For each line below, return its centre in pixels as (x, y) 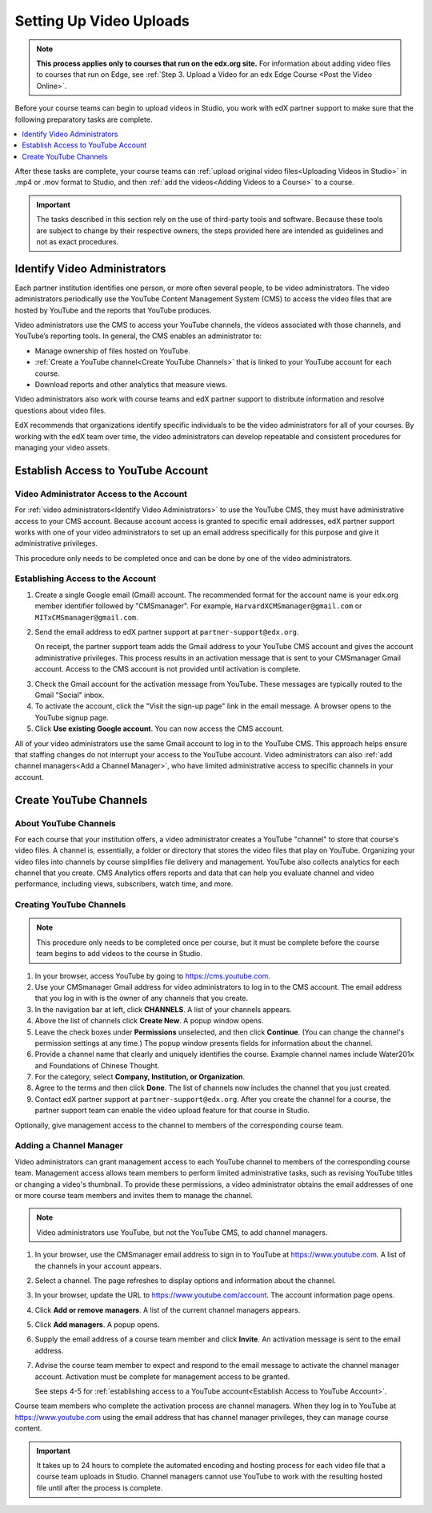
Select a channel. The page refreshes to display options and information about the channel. (185, 1280)
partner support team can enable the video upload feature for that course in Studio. (172, 1111)
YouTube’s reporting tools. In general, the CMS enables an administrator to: (138, 336)
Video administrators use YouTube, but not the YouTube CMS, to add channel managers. (182, 1232)
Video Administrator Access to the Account (101, 494)
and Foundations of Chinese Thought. (97, 1065)
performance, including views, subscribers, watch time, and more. (124, 884)
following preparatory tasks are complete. (84, 119)
